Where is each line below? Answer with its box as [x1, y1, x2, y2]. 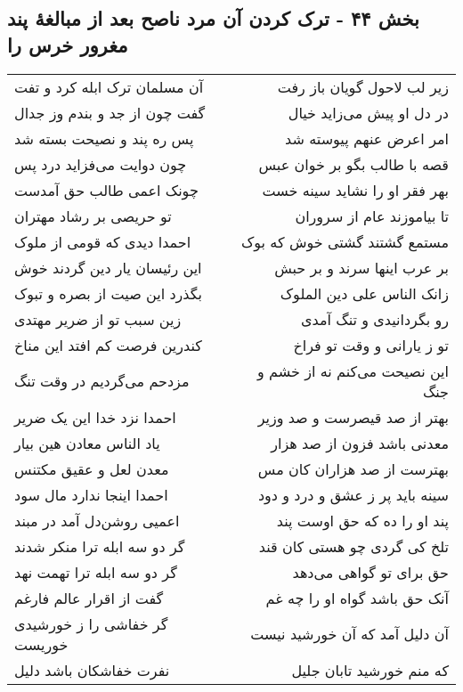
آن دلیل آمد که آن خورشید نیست [250, 623, 449, 645]
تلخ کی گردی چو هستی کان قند [258, 535, 449, 557]
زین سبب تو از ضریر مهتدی [14, 308, 182, 330]
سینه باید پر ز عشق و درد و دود [257, 484, 449, 505]
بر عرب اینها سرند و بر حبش [274, 256, 449, 278]
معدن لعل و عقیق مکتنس [14, 458, 169, 479]
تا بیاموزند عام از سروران [295, 205, 449, 226]
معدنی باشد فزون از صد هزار [271, 432, 449, 453]
